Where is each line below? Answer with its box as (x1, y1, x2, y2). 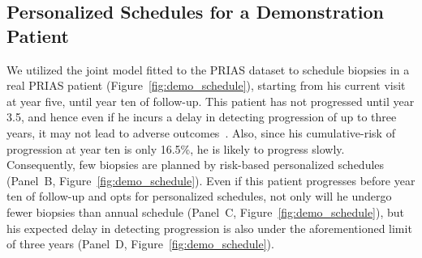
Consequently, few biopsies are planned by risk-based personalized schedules (6, 156, 385, 173)
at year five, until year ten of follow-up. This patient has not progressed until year (6, 92, 415, 109)
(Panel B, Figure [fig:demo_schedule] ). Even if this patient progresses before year (6, 171, 416, 188)
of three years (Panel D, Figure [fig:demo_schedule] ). (6, 235, 274, 252)
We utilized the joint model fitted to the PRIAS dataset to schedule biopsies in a (6, 61, 410, 78)
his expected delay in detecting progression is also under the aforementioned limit (6, 219, 412, 236)
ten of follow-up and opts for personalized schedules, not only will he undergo (6, 188, 392, 205)
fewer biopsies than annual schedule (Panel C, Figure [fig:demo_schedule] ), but (6, 203, 405, 220)
